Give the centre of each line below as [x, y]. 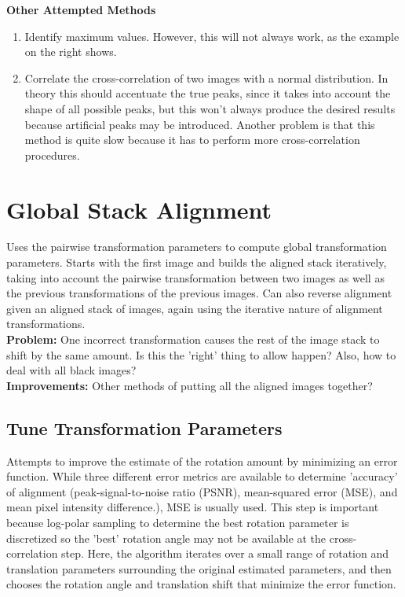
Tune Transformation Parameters [144, 427]
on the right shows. [71, 52]
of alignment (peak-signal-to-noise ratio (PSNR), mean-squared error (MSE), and [202, 491]
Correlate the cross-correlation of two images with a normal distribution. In [206, 77]
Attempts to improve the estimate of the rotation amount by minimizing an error [202, 461]
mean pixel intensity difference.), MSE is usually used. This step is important [193, 507]
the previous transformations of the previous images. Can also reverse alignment [199, 293]
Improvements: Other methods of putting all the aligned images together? [190, 385]
